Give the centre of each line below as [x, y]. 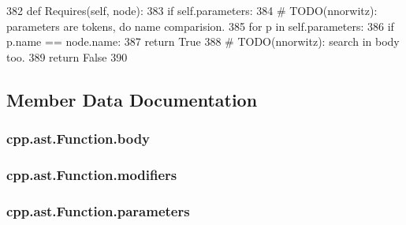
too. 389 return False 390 [67, 56]
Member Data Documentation [132, 99]
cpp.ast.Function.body [78, 139]
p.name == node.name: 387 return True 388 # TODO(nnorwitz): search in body [203, 41]
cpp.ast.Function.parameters [98, 210]
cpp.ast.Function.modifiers [92, 174]
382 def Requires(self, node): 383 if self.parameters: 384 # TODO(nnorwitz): [192, 10]
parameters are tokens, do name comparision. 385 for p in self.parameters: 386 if [200, 26]
